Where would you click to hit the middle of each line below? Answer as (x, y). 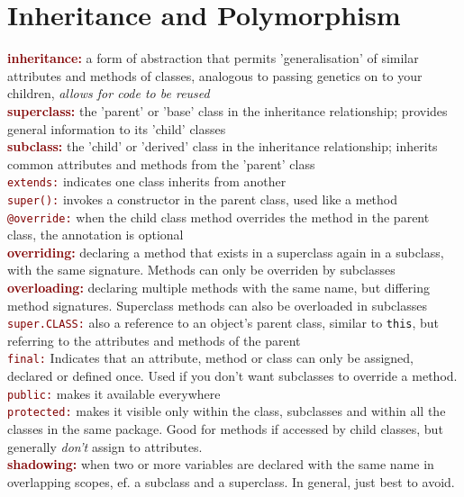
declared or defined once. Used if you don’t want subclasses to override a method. (232, 376)
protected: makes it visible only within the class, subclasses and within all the (227, 411)
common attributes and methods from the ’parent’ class (161, 163)
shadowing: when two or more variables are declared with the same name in (221, 464)
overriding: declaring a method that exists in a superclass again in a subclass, (226, 252)
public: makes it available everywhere (114, 393)
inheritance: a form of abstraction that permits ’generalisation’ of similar (213, 58)
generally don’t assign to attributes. (105, 446)
